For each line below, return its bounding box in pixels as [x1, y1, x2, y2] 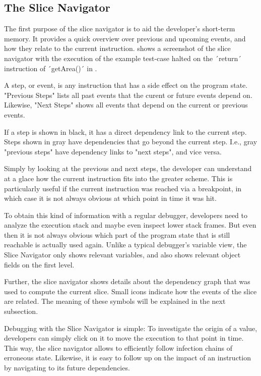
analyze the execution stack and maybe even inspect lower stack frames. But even [4, 220, 256, 230]
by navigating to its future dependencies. [4, 362, 130, 373]
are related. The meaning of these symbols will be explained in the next [4, 296, 226, 306]
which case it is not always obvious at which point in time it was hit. [4, 193, 217, 203]
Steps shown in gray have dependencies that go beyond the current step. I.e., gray [4, 136, 257, 147]
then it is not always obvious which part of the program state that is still [4, 229, 230, 240]
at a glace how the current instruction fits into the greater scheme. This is [4, 173, 233, 183]
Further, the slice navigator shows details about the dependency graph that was [4, 276, 250, 287]
